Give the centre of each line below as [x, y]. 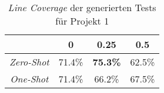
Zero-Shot [29, 62]
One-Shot [29, 79]
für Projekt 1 [82, 21]
